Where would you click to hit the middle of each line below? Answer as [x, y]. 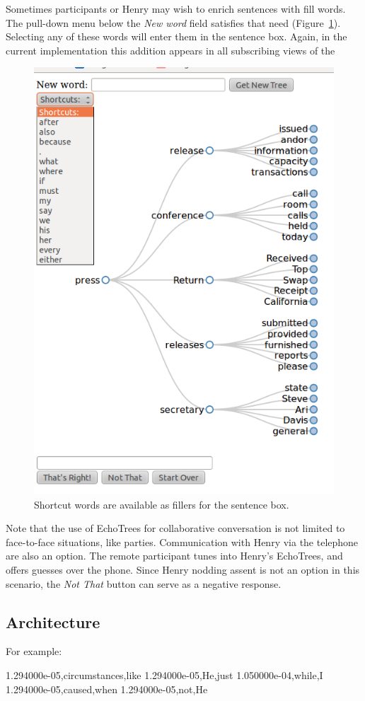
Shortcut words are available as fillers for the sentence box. [162, 504]
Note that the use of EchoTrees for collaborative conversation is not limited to [175, 528]
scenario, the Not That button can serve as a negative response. [144, 583]
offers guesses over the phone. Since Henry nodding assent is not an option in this [183, 570]
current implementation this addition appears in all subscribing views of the [170, 50]
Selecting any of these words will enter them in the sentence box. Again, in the [176, 36]
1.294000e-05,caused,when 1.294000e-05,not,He [107, 689]
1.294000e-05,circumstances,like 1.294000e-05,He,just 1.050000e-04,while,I [164, 675]
